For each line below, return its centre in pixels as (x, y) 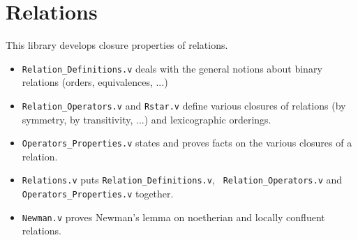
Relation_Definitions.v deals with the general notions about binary (172, 68)
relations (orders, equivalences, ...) (95, 82)
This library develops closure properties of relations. (117, 45)
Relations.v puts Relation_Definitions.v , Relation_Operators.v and (182, 180)
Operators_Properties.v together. (98, 194)
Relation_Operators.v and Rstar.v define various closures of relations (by (184, 105)
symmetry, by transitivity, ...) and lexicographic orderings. (147, 119)
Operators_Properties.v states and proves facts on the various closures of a (187, 143)
